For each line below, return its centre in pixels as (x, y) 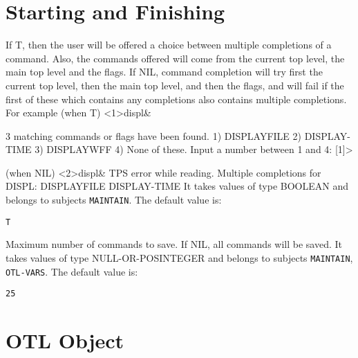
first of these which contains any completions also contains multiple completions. (176, 99)
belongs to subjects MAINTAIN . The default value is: (114, 200)
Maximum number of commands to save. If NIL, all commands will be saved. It (174, 244)
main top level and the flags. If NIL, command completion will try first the (164, 72)
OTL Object (65, 340)
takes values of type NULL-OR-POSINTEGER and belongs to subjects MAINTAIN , (179, 257)
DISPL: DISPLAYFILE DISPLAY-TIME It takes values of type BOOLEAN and (177, 186)
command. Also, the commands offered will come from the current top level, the (175, 58)
